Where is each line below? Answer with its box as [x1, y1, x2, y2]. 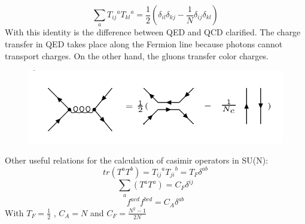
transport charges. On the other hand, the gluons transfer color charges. [5, 49, 269, 62]
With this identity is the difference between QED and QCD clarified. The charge [5, 26, 301, 38]
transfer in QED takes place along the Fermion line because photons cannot [5, 37, 283, 50]
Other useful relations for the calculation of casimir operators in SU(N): [5, 154, 269, 167]
